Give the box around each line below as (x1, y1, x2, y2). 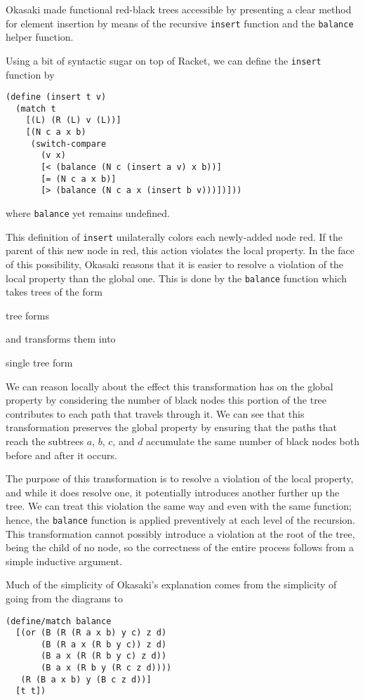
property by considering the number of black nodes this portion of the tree (6, 392, 327, 407)
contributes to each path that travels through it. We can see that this (6, 406, 305, 421)
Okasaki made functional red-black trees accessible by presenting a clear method (6, 2, 352, 16)
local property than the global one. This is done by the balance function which (6, 270, 347, 285)
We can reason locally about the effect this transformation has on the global (6, 378, 333, 393)
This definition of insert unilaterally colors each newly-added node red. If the (6, 229, 343, 244)
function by (6, 67, 55, 81)
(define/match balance (6, 616, 112, 626)
